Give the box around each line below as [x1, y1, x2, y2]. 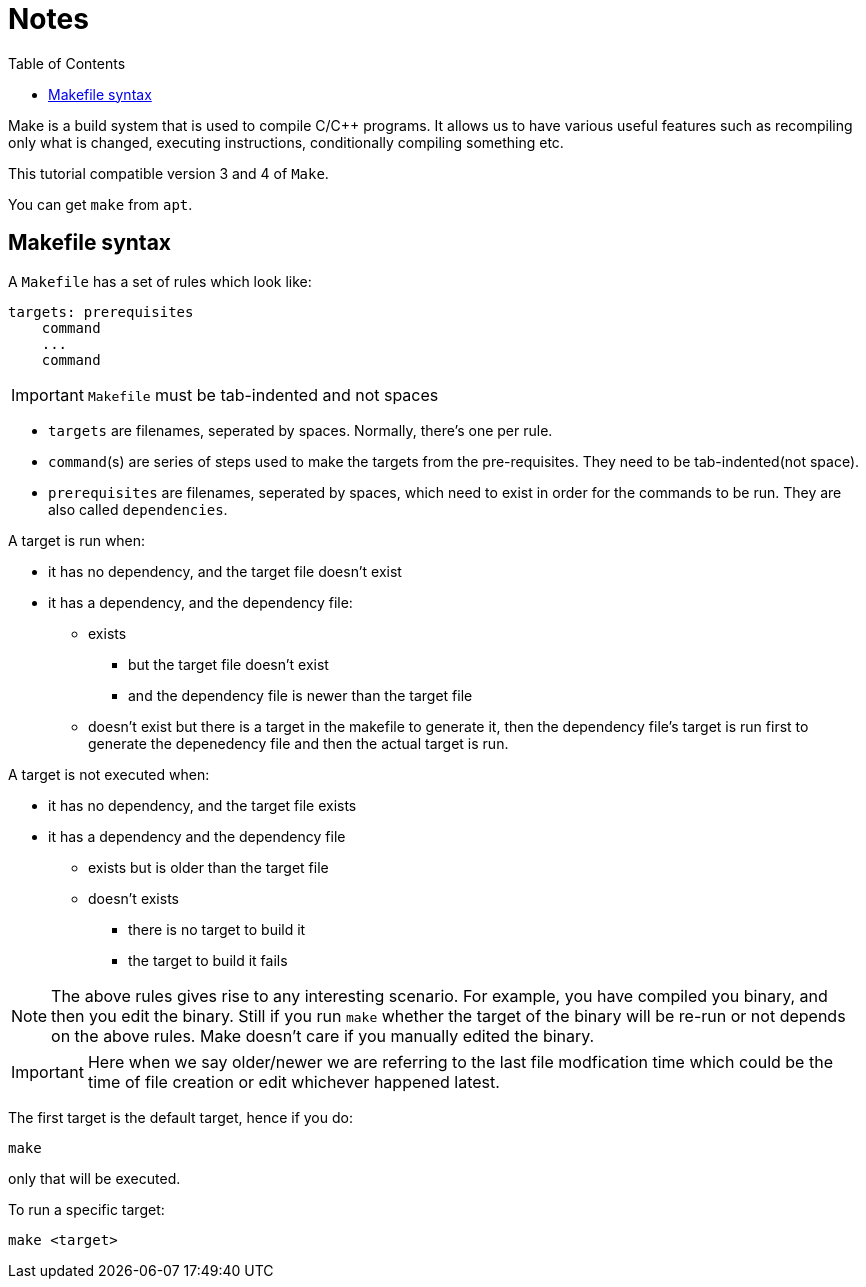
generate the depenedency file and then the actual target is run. [88, 734, 509, 752]
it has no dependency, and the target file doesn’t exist [48, 562, 402, 580]
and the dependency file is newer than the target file [128, 686, 473, 704]
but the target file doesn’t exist [128, 655, 329, 673]
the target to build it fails [128, 951, 288, 969]
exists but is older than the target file [88, 858, 329, 876]
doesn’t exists [88, 889, 179, 907]
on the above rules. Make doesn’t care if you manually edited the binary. [51, 1025, 595, 1046]
